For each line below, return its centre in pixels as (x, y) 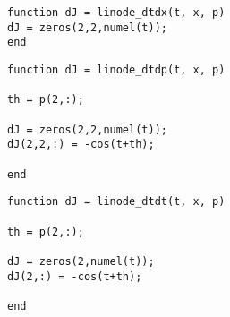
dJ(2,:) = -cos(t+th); (75, 276)
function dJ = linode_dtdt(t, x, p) (116, 202)
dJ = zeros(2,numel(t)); (81, 261)
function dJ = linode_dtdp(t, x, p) (116, 69)
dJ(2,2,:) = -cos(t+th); (81, 145)
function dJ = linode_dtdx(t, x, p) (116, 13)
